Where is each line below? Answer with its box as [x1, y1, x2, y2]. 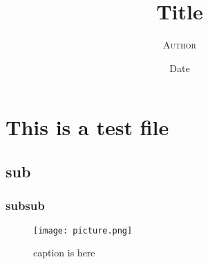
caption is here [33, 245, 95, 260]
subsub [6, 197, 45, 214]
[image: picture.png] [33, 225, 133, 236]
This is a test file [6, 113, 169, 141]
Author [163, 37, 196, 52]
